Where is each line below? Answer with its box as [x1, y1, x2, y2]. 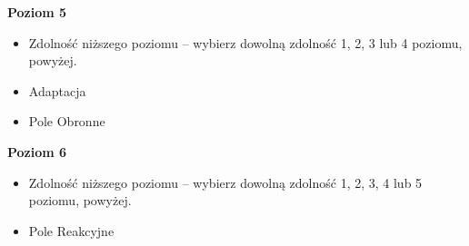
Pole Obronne [28, 112, 105, 131]
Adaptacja [28, 81, 86, 100]
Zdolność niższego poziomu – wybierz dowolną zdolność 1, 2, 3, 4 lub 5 [28, 172, 423, 192]
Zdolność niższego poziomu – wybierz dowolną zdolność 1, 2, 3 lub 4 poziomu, [28, 33, 463, 52]
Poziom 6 [7, 142, 67, 161]
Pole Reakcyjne [28, 221, 115, 240]
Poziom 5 [7, 3, 67, 21]
